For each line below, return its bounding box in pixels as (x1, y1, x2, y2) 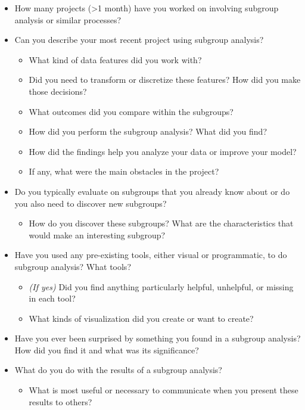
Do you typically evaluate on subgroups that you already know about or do (14, 185, 290, 197)
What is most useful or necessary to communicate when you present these (29, 384, 298, 396)
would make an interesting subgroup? (29, 228, 166, 241)
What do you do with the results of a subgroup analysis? (14, 364, 222, 376)
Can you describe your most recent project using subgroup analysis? (14, 33, 264, 46)
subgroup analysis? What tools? (14, 260, 131, 272)
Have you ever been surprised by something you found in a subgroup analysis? (14, 332, 301, 344)
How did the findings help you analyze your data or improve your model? (29, 145, 297, 157)
